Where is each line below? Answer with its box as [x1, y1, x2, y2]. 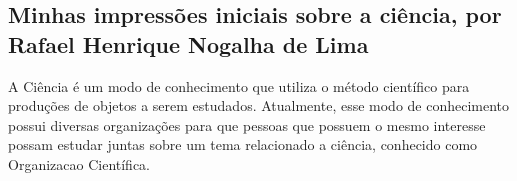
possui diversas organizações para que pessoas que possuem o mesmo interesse [8, 114, 486, 135]
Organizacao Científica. [8, 153, 150, 174]
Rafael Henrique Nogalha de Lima [8, 28, 369, 59]
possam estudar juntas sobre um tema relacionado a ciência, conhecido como [8, 134, 478, 155]
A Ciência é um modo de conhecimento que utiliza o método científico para [8, 75, 470, 96]
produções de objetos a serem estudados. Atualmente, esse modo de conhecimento [8, 95, 510, 116]
